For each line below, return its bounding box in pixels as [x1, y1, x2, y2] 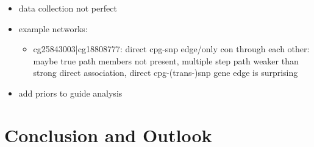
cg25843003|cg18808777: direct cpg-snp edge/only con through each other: [33, 43, 310, 55]
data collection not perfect [18, 2, 117, 14]
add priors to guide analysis [18, 86, 123, 99]
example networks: [18, 22, 88, 35]
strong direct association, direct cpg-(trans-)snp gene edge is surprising [33, 66, 298, 79]
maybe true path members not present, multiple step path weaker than [33, 54, 299, 67]
